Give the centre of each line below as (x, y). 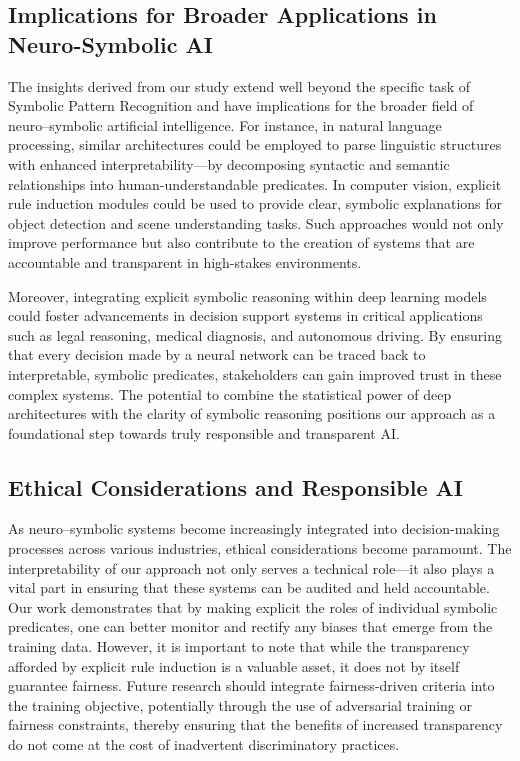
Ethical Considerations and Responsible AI (235, 486)
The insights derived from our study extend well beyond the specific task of (239, 85)
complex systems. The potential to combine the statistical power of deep (230, 393)
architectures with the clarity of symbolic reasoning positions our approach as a (252, 413)
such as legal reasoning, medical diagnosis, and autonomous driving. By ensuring (255, 334)
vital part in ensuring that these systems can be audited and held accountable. (249, 587)
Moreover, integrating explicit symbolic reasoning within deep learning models (247, 295)
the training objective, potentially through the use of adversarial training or (240, 704)
